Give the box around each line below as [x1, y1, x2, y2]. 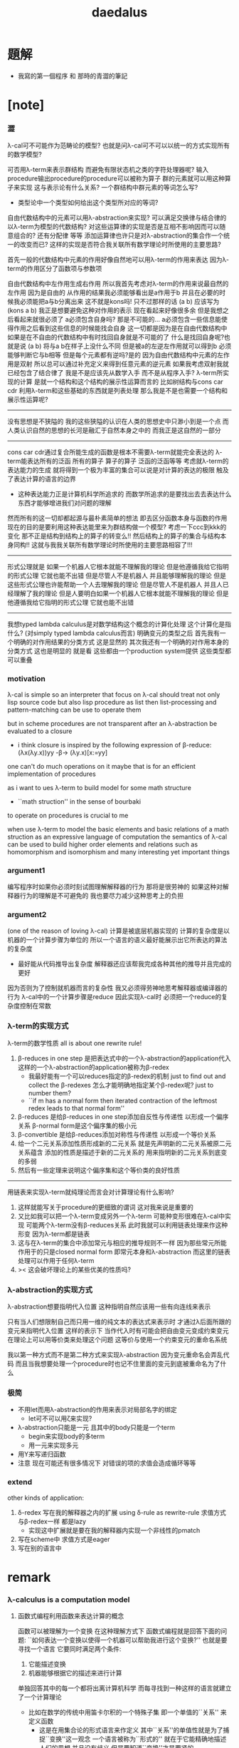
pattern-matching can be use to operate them [7, 705, 142, 714]
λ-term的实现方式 [7, 1021, 69, 1031]
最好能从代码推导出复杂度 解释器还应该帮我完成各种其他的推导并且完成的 [17, 960, 232, 968]
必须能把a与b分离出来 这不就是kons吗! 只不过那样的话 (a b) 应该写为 [19, 297, 220, 306]
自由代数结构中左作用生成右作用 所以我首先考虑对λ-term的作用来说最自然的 [7, 280, 229, 288]
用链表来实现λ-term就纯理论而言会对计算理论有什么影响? [7, 1187, 174, 1196]
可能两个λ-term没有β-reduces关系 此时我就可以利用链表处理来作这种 [26, 1220, 228, 1229]
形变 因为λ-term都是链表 [17, 1230, 90, 1238]
